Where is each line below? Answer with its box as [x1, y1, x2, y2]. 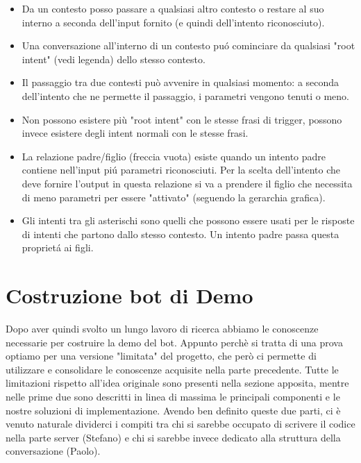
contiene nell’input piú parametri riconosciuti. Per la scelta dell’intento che [22, 162, 341, 177]
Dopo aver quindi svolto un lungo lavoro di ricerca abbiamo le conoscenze [6, 321, 319, 336]
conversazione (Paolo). [6, 444, 101, 458]
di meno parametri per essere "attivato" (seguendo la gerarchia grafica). [22, 190, 326, 204]
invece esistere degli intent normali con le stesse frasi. [22, 126, 249, 140]
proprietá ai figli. [22, 240, 94, 255]
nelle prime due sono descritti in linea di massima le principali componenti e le [6, 389, 340, 403]
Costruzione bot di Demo [6, 281, 253, 310]
